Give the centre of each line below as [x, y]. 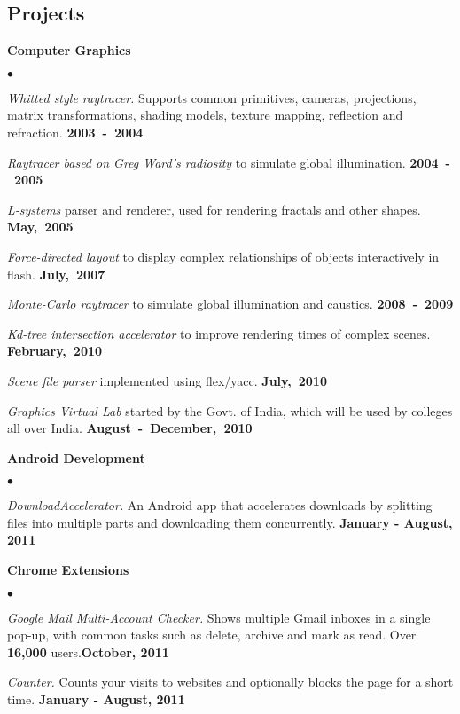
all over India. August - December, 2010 [130, 428]
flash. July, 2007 [56, 274]
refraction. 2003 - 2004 [75, 132]
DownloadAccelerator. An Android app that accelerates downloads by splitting [220, 505]
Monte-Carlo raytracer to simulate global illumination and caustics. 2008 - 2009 [230, 304]
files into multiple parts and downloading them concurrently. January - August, [230, 522]
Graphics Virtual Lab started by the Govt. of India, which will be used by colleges [230, 410]
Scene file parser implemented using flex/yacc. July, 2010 [167, 380]
